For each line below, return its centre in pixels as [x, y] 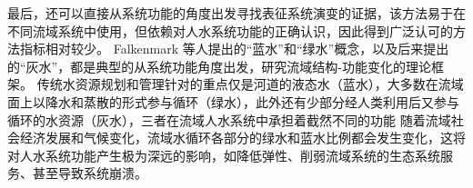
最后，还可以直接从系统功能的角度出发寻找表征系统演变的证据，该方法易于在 [236, 13]
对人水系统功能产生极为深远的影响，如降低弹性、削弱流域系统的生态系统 [224, 155]
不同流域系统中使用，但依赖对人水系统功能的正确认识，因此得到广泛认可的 [230, 30]
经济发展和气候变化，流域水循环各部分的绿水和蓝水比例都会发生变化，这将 [242, 138]
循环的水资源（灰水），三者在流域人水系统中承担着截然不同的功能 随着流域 [229, 119]
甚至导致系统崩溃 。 [90, 173]
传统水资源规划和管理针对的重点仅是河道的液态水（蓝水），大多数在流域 [250, 84]
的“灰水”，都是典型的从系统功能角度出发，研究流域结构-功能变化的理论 [219, 66]
